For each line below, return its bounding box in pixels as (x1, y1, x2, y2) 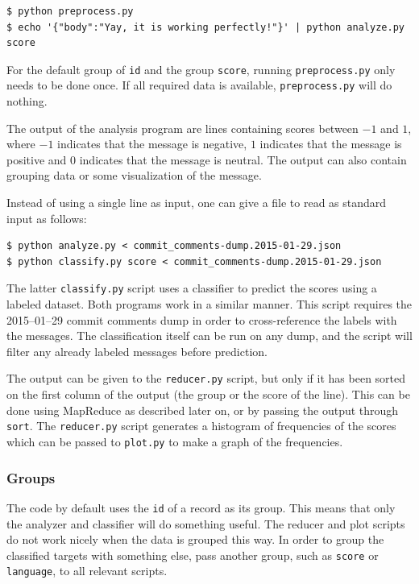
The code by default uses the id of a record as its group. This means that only (6, 499, 396, 516)
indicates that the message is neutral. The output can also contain (79, 151, 407, 168)
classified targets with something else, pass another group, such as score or (6, 546, 379, 563)
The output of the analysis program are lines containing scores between (6, 119, 359, 136)
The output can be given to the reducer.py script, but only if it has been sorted (6, 370, 406, 387)
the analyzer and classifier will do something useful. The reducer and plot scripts (6, 515, 405, 532)
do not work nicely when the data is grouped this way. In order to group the (6, 531, 384, 548)
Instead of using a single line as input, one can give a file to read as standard (6, 194, 387, 211)
